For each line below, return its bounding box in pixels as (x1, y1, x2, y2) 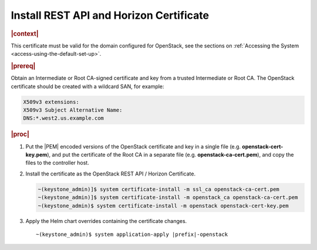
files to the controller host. (25, 159, 89, 167)
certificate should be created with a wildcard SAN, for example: (11, 83, 164, 90)
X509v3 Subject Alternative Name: (23, 107, 123, 114)
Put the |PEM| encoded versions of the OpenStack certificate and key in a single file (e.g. (25, 143, 241, 150)
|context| (11, 29, 39, 38)
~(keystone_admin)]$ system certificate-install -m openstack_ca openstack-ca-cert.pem (38, 194, 298, 201)
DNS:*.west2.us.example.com (23, 115, 104, 121)
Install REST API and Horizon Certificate (11, 9, 210, 22)
